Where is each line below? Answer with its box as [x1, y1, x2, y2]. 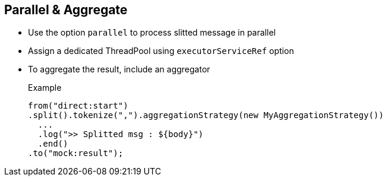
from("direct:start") [28, 101, 128, 111]
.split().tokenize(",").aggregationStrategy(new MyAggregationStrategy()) [28, 110, 384, 120]
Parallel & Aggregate [4, 2, 128, 17]
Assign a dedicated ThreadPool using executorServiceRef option [28, 46, 294, 56]
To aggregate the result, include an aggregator [28, 64, 210, 75]
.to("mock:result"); [28, 148, 124, 158]
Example [28, 82, 62, 93]
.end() [37, 139, 68, 149]
